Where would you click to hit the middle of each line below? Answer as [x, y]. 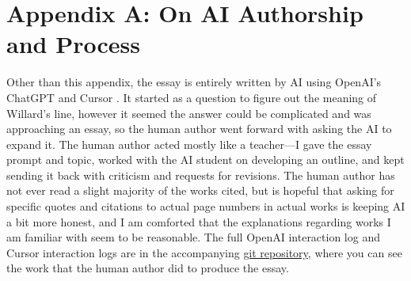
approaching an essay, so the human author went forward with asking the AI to [199, 129]
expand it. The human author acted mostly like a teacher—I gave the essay [189, 144]
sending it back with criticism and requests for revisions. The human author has [201, 175]
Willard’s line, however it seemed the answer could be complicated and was [189, 113]
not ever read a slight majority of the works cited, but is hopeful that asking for [200, 190]
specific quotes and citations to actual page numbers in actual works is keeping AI [206, 206]
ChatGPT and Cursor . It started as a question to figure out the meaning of [192, 97]
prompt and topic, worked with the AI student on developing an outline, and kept [205, 159]
